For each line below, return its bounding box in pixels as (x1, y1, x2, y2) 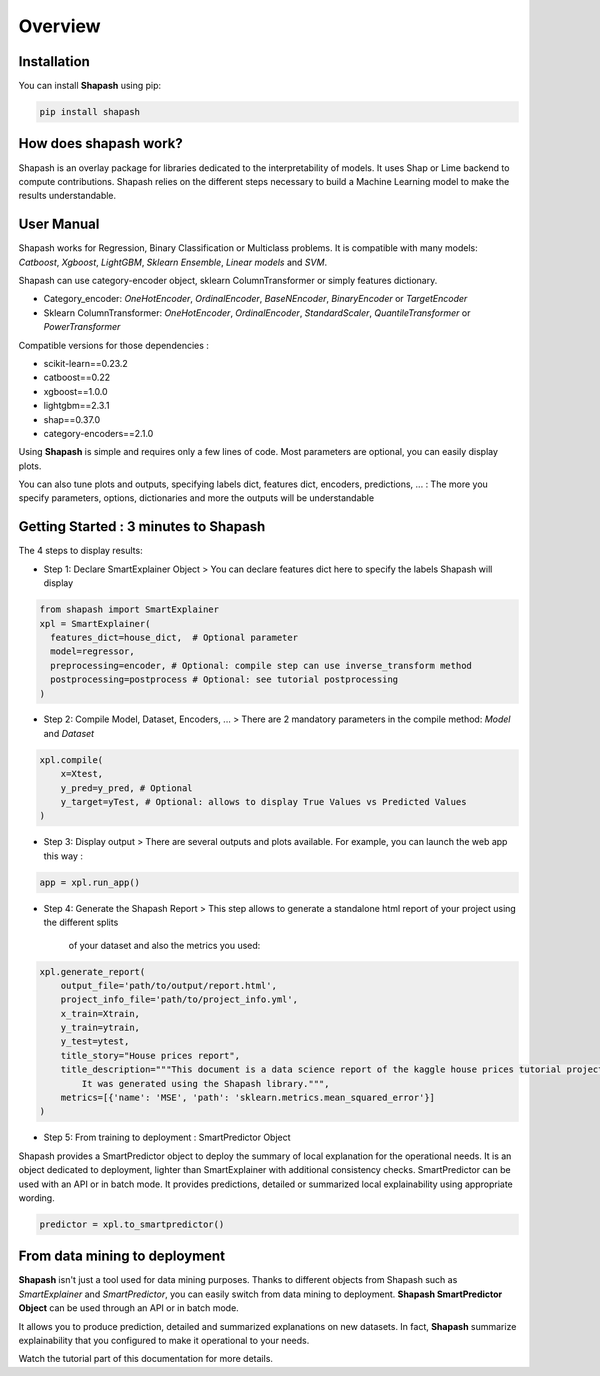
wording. (18, 1191, 55, 1204)
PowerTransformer (43, 321, 121, 333)
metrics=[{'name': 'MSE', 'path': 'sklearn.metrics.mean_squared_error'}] (60, 1092, 435, 1104)
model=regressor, (50, 646, 135, 657)
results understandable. (18, 190, 117, 202)
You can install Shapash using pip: (18, 80, 162, 92)
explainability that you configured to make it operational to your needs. (18, 1335, 310, 1347)
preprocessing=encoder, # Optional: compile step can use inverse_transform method (50, 660, 472, 671)
